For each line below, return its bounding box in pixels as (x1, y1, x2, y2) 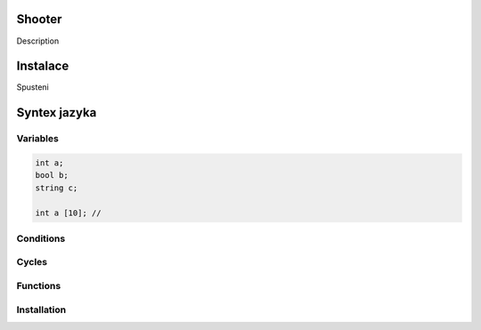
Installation (16, 303, 67, 316)
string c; (35, 182, 78, 193)
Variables (16, 133, 60, 145)
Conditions (16, 232, 66, 245)
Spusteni (16, 82, 49, 93)
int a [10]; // (35, 207, 102, 218)
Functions (16, 280, 61, 293)
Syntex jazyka (16, 105, 97, 120)
